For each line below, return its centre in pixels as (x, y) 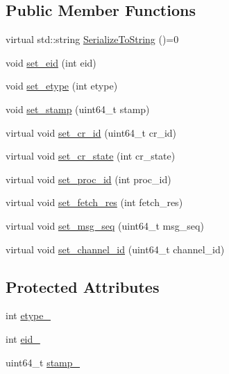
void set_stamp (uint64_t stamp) (78, 109)
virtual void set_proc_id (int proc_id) (88, 179)
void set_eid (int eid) (51, 62)
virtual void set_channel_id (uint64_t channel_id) (115, 249)
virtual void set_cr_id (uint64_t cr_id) (91, 132)
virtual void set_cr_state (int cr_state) (91, 156)
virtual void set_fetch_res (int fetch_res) (94, 202)
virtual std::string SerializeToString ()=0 (92, 39)
